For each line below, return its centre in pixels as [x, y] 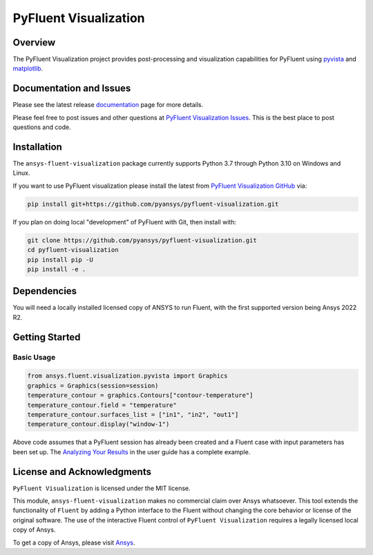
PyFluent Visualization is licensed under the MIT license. [102, 488]
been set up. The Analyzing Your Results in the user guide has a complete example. [132, 451]
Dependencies [45, 291]
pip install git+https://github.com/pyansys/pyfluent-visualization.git [153, 204]
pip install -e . [57, 269]
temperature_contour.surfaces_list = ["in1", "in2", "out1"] [133, 415]
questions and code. [42, 127]
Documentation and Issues [72, 89]
